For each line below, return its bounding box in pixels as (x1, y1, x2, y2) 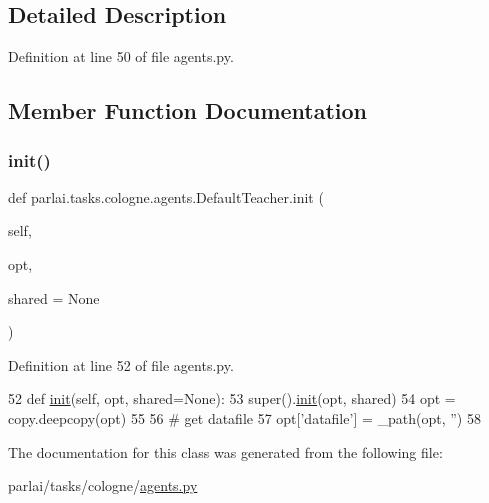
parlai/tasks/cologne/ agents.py (8, 475, 198, 496)
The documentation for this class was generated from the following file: (8, 441, 443, 462)
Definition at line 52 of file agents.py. (8, 354, 234, 375)
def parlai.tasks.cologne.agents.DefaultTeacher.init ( (8, 186, 324, 207)
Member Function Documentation (8, 95, 368, 126)
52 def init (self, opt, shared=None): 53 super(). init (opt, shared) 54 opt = (8, 388, 456, 409)
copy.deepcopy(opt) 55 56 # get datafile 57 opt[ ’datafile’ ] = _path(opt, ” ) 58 (8, 407, 481, 428)
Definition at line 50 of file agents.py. (8, 46, 234, 67)
